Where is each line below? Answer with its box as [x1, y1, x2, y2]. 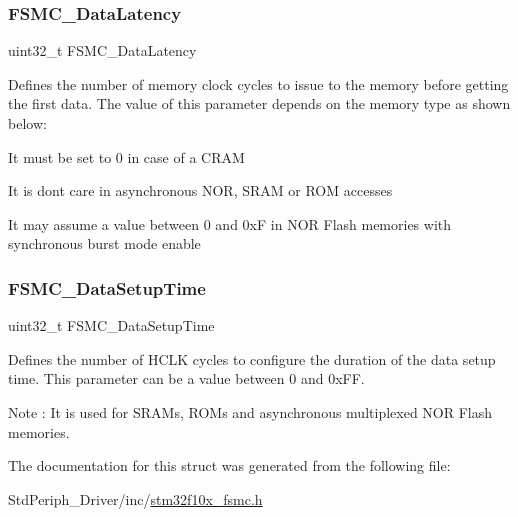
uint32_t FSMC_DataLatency [8, 40, 197, 61]
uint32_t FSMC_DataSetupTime [8, 315, 215, 336]
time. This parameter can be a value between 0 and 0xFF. [8, 368, 365, 389]
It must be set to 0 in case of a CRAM [8, 146, 245, 167]
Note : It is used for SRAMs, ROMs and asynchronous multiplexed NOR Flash [8, 401, 493, 422]
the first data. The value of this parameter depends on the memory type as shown [8, 93, 511, 114]
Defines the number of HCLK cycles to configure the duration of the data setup [8, 348, 496, 369]
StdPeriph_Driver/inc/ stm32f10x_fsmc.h [8, 488, 263, 509]
